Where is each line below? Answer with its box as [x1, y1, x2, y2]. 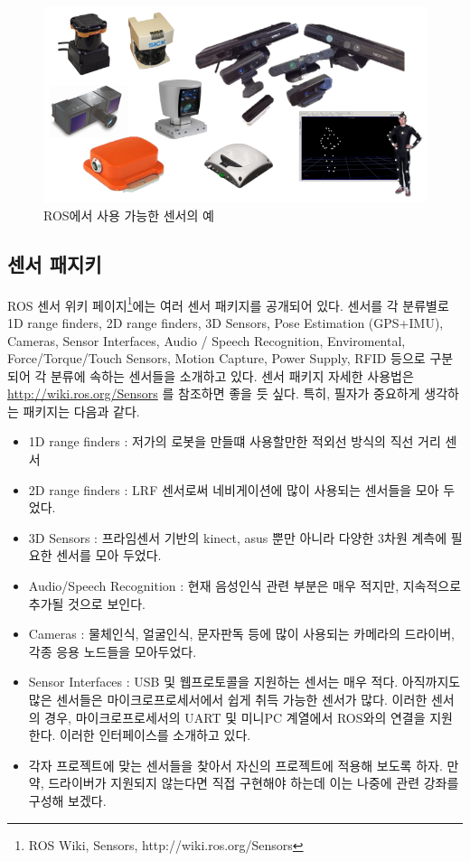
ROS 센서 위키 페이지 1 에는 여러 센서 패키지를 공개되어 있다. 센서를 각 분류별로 [7, 293, 449, 314]
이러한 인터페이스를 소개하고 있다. [60, 725, 251, 744]
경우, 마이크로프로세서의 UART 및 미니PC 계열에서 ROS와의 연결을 [44, 707, 426, 726]
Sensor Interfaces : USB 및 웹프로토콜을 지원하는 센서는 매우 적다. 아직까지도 [28, 672, 461, 691]
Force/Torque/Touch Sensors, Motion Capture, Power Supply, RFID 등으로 [7, 349, 426, 368]
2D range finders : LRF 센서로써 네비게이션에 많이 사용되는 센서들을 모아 [28, 480, 439, 499]
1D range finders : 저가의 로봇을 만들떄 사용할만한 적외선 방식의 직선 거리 [28, 432, 441, 451]
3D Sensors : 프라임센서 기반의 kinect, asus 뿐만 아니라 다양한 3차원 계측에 [28, 528, 447, 547]
